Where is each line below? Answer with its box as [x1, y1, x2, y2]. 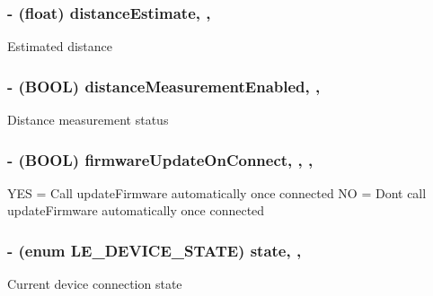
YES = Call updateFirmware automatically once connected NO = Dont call [7, 183, 427, 202]
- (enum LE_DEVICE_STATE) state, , [7, 239, 302, 261]
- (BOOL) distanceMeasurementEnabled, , [7, 74, 321, 97]
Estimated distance [7, 37, 113, 56]
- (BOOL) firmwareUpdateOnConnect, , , [7, 148, 314, 170]
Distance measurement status [7, 110, 169, 129]
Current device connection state [7, 274, 182, 293]
